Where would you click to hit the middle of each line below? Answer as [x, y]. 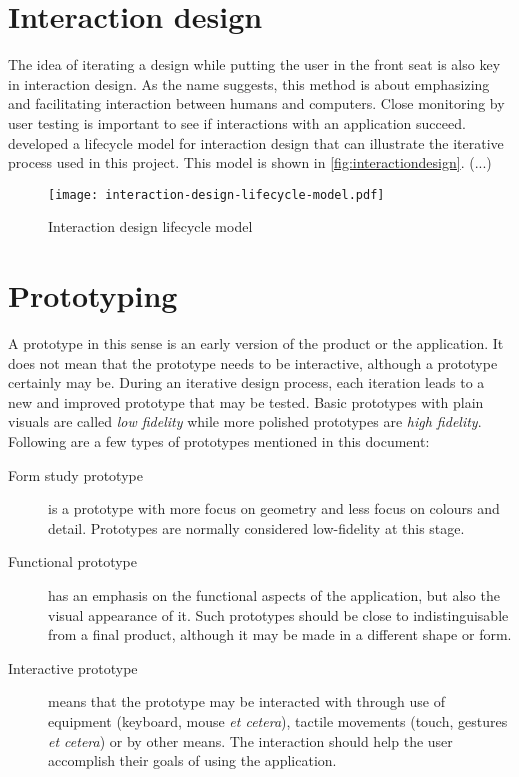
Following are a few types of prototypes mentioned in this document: [219, 441]
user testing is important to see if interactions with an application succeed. [237, 122]
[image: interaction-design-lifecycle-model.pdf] [216, 194]
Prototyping [93, 295]
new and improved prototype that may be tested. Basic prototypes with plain [246, 401]
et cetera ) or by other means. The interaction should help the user [250, 740]
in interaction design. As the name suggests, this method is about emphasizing [249, 83]
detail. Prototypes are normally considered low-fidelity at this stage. [256, 527]
